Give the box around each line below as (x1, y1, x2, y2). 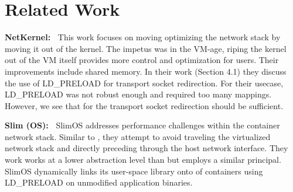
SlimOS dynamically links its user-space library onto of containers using (5, 165, 263, 177)
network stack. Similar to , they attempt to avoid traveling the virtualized (5, 130, 271, 142)
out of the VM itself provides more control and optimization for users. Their (5, 54, 279, 66)
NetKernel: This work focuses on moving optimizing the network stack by (5, 31, 281, 43)
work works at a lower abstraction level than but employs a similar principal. (5, 153, 281, 166)
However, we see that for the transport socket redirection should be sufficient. (5, 99, 284, 111)
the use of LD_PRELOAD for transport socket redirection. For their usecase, (5, 76, 284, 89)
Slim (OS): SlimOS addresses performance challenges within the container (5, 119, 280, 131)
